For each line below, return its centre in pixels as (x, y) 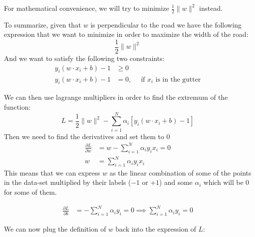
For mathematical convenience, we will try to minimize (86, 8)
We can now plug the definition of (55, 229)
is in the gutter (178, 79)
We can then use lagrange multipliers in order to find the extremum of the (116, 97)
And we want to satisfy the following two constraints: (84, 58)
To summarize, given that (42, 24)
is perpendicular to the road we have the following (166, 24)
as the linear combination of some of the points (180, 172)
